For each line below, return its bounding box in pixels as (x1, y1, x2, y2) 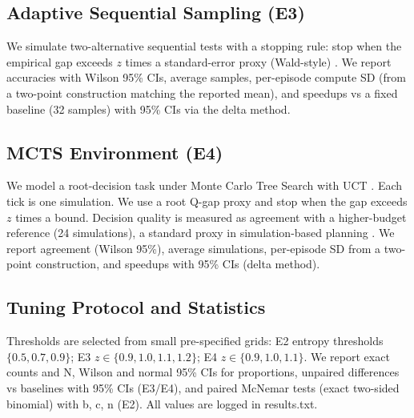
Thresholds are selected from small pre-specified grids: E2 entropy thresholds (6, 332, 384, 349)
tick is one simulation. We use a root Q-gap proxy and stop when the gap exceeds (6, 192, 408, 209)
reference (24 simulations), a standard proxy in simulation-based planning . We (6, 224, 395, 241)
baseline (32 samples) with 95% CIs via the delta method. (6, 100, 291, 117)
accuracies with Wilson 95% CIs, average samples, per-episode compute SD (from (6, 69, 406, 86)
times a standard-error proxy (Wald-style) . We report (125, 53, 392, 70)
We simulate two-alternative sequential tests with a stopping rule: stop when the (6, 38, 402, 54)
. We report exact (303, 348, 390, 364)
